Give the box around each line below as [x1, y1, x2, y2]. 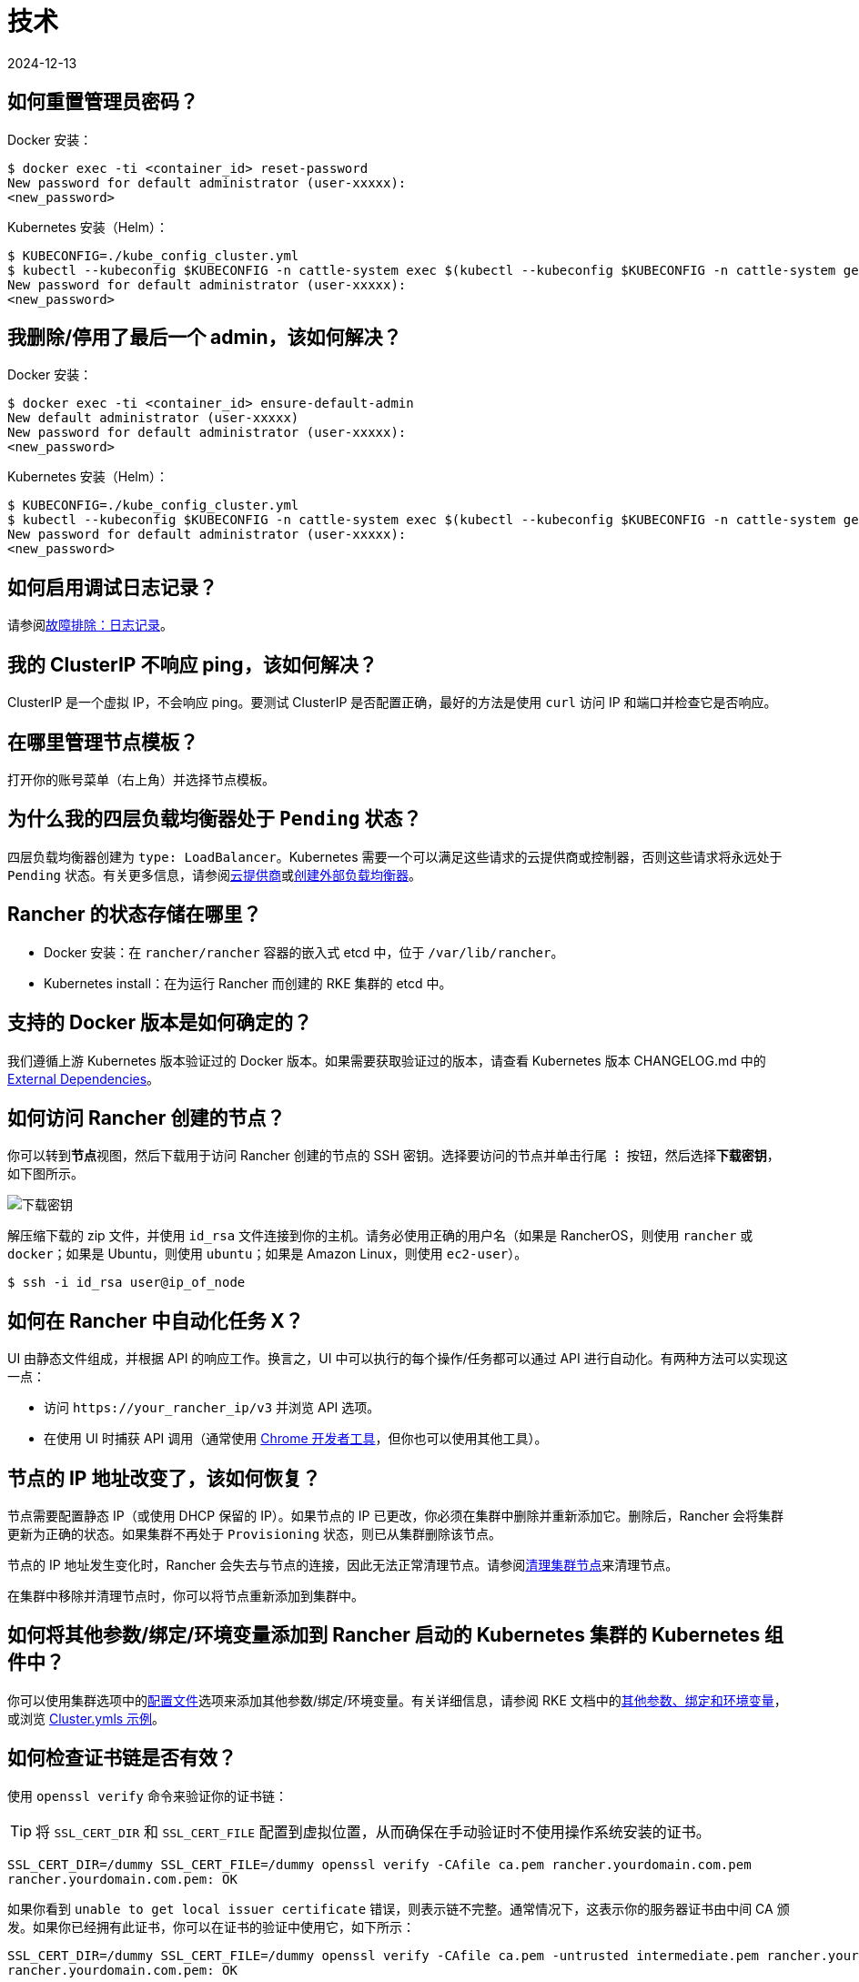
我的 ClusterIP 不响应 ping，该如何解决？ [7, 652, 378, 676]
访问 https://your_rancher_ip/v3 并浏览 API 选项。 [44, 1400, 380, 1416]
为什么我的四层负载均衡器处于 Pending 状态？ [7, 807, 422, 831]
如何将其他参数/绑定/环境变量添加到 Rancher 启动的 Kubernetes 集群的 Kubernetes [7, 1623, 761, 1647]
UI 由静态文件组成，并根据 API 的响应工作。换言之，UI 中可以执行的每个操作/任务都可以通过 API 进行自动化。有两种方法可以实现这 [7, 1350, 788, 1367]
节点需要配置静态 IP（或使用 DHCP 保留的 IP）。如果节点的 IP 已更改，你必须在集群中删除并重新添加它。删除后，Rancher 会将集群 [7, 1508, 784, 1524]
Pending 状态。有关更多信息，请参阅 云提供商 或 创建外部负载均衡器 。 [7, 866, 421, 883]
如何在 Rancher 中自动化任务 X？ [7, 1309, 304, 1332]
